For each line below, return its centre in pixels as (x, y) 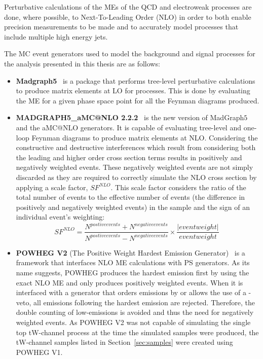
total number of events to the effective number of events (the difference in (130, 197)
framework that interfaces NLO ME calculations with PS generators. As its (133, 262)
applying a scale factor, (52, 187)
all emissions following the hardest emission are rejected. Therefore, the (144, 302)
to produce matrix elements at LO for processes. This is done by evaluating (133, 91)
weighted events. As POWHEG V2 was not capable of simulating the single (133, 322)
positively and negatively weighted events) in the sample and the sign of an (133, 207)
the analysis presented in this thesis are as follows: (82, 63)
